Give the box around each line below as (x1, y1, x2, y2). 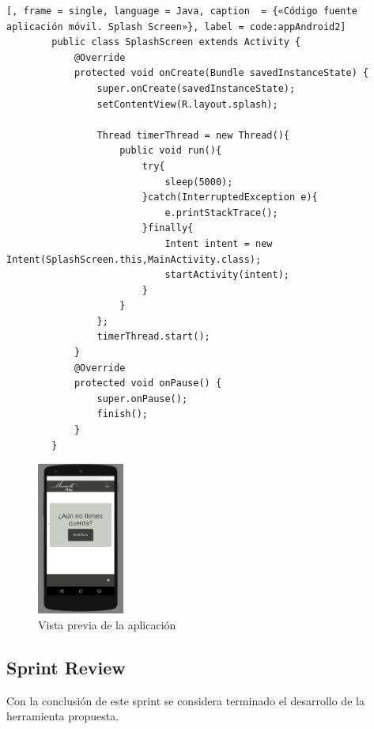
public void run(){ (119, 145, 222, 157)
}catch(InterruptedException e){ (142, 192, 318, 203)
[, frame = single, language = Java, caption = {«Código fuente (6, 6, 357, 17)
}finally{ (142, 222, 194, 234)
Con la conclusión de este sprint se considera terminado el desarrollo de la (6, 692, 365, 708)
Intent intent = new (164, 237, 273, 249)
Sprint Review (6, 655, 126, 679)
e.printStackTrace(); (164, 207, 278, 218)
